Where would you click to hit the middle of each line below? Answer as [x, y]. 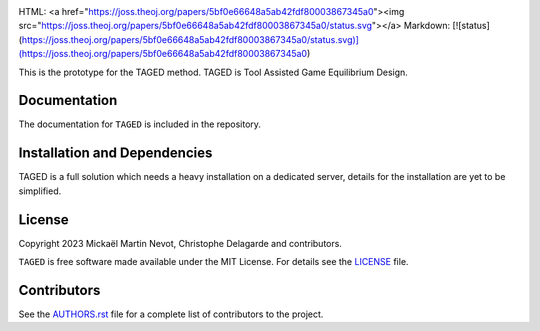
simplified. [40, 191]
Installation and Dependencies [115, 153]
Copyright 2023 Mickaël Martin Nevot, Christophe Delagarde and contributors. [180, 243]
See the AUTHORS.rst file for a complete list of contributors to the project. [171, 314]
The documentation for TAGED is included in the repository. [140, 124]
